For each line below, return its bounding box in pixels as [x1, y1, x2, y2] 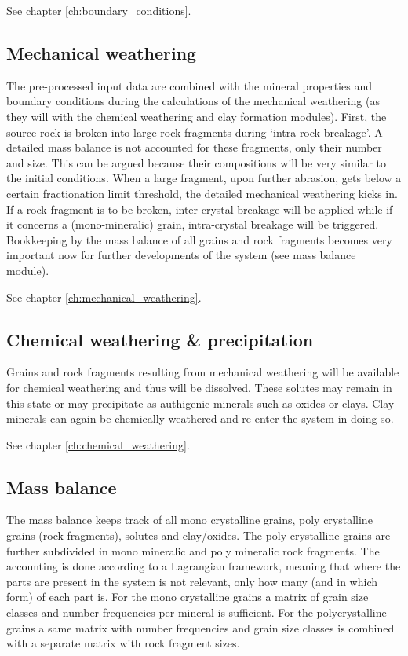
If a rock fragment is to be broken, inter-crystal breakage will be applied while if [6, 200, 393, 217]
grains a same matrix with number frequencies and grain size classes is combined [6, 619, 395, 636]
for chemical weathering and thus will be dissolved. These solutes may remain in [6, 379, 392, 395]
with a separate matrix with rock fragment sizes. [6, 635, 240, 651]
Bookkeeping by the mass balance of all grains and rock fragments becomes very [6, 231, 392, 247]
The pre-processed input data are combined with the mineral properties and [6, 77, 372, 93]
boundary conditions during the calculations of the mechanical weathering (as [6, 93, 380, 109]
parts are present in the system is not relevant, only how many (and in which [6, 573, 378, 589]
